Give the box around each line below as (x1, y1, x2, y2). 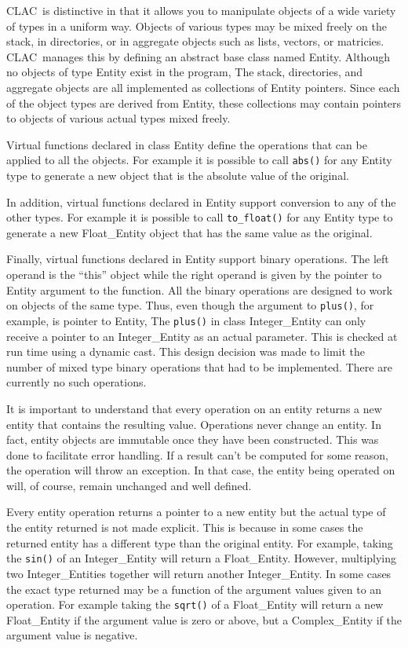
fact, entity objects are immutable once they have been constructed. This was (6, 431, 379, 448)
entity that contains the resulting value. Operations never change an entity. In (6, 416, 381, 432)
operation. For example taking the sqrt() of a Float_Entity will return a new (6, 596, 384, 613)
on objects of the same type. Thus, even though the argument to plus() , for (6, 297, 374, 313)
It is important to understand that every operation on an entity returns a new (6, 400, 382, 416)
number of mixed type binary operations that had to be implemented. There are (6, 358, 392, 375)
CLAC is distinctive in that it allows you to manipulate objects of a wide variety (6, 2, 396, 18)
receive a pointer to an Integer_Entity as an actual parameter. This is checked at (6, 328, 398, 344)
